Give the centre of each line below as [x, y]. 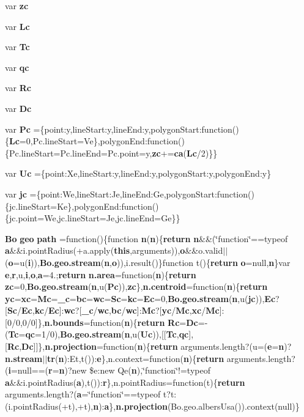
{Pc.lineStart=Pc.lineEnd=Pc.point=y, [79, 153]
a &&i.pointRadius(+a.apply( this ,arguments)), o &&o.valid [114, 250]
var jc [16, 194]
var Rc [18, 88]
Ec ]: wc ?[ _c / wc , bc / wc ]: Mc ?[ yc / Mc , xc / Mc [134, 310]
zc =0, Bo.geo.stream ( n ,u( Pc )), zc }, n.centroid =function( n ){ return [136, 286]
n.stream [24, 358]
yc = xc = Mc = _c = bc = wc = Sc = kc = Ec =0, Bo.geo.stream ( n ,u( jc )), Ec [140, 298]
